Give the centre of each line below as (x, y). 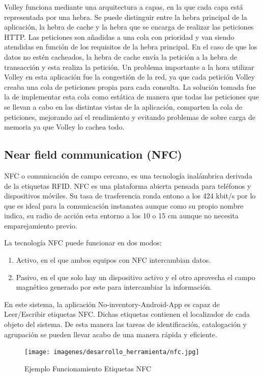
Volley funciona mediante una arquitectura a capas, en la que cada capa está (124, 7)
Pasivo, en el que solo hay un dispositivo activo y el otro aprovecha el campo (136, 277)
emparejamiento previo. (41, 225)
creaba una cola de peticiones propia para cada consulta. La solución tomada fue (130, 86)
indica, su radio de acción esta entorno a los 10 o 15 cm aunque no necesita (121, 216)
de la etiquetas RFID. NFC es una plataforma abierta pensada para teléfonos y (128, 185)
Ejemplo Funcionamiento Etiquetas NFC (88, 368)
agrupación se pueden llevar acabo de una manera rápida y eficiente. (111, 334)
